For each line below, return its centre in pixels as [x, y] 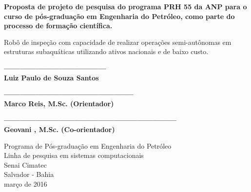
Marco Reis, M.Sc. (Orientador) [59, 103]
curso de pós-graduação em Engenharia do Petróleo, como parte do [119, 16]
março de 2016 [26, 183]
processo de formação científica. [58, 26]
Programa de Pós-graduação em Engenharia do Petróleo [88, 145]
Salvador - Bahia [29, 174]
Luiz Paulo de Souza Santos [51, 77]
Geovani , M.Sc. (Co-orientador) [59, 129]
